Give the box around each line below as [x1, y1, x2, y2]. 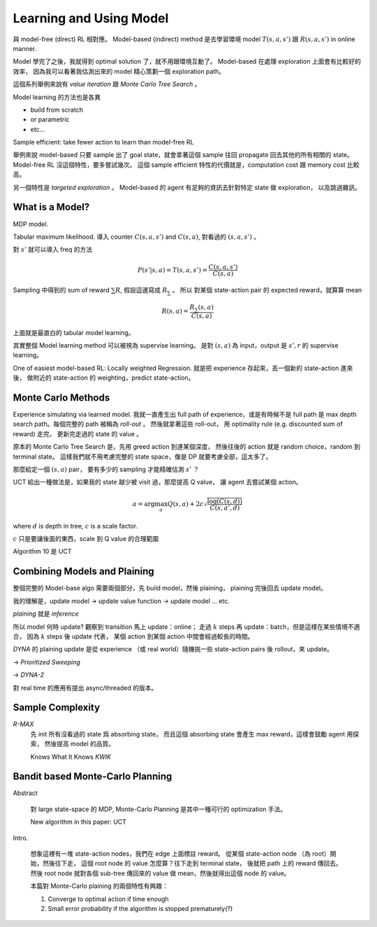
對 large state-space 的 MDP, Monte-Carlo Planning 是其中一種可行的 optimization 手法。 [30, 805, 287, 813]
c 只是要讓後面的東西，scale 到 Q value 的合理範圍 [13, 535, 159, 543]
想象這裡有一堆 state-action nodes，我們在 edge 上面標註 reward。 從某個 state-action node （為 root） [30, 850, 331, 858]
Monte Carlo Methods [13, 392, 110, 403]
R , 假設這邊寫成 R [115, 286, 168, 295]
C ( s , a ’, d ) [209, 503, 240, 512]
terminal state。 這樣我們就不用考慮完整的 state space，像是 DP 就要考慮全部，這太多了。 [13, 452, 272, 461]
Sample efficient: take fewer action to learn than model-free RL [13, 138, 195, 147]
